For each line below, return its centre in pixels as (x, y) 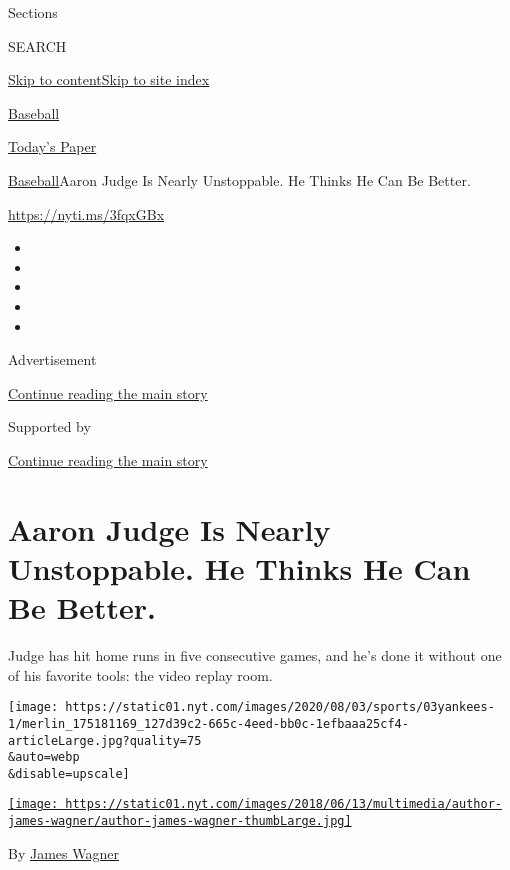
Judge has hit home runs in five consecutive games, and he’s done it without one (255, 655)
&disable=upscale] (69, 773)
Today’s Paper (52, 146)
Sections (33, 12)
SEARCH (37, 45)
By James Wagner (63, 852)
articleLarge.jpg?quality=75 (105, 740)
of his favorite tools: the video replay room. (140, 674)
